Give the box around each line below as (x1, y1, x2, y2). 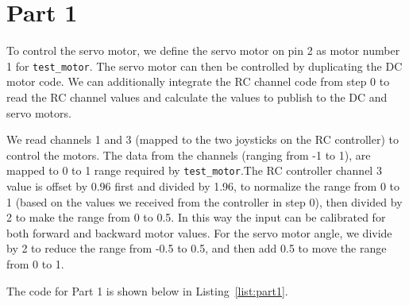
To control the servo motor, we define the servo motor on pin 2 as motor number (6, 42, 400, 59)
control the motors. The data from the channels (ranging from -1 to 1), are (6, 146, 371, 163)
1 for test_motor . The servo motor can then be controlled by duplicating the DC (6, 57, 403, 74)
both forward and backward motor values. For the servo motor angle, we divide (6, 224, 392, 241)
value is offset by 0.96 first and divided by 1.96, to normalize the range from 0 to (6, 178, 400, 194)
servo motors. (6, 104, 71, 121)
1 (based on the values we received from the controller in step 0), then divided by (6, 193, 403, 210)
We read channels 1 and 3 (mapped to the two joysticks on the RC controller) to (6, 131, 399, 148)
